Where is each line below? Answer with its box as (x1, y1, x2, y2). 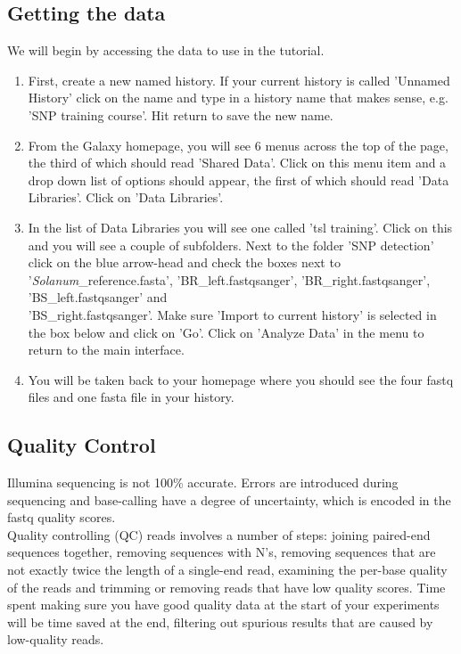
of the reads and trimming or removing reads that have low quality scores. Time (7, 577, 446, 596)
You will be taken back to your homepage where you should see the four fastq (28, 370, 454, 388)
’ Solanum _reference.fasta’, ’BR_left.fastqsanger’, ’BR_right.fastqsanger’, (28, 270, 431, 289)
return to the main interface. (28, 340, 185, 359)
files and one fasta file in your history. (28, 388, 235, 406)
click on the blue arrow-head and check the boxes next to (28, 253, 341, 272)
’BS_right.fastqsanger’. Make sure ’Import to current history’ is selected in (28, 305, 437, 323)
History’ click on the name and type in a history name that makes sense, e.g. (28, 88, 449, 107)
